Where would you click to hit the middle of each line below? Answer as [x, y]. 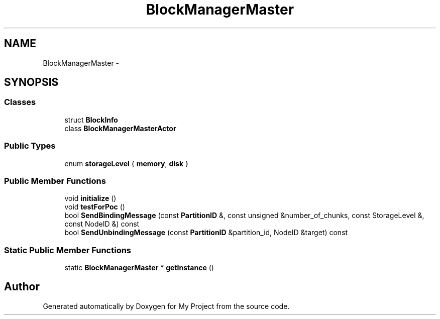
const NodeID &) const [102, 224]
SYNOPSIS [31, 82]
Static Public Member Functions [68, 250]
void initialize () [90, 198]
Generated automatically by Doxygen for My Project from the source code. [166, 306]
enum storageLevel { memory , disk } [126, 163]
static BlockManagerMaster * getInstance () [139, 268]
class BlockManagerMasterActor [120, 128]
